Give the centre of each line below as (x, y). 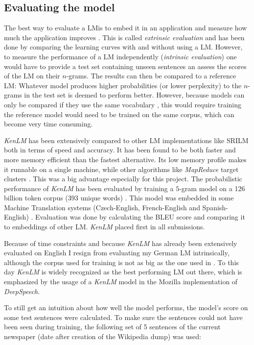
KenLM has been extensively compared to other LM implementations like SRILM (126, 140)
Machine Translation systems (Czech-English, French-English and (102, 207)
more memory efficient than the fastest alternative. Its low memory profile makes (125, 159)
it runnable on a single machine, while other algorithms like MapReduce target (121, 169)
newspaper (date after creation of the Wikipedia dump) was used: (103, 336)
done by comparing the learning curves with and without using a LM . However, (123, 47)
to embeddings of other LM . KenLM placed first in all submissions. (104, 227)
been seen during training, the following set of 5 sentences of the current (112, 327)
